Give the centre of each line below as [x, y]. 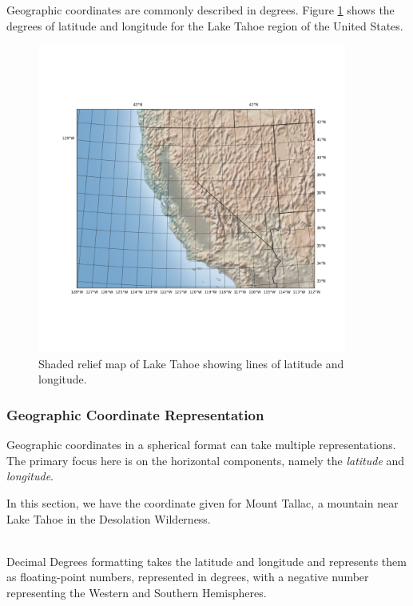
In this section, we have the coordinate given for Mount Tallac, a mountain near [203, 502]
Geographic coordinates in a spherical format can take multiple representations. [201, 445]
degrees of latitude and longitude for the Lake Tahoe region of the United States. [205, 25]
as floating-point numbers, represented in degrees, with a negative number [188, 577]
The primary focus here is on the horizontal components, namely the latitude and [206, 460]
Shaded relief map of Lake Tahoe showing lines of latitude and [191, 363]
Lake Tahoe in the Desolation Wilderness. [109, 518]
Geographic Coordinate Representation [135, 414]
